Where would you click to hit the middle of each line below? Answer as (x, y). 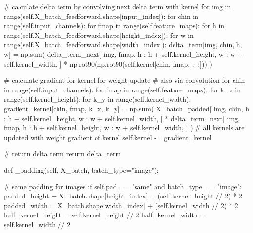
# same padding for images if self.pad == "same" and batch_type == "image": (123, 186)
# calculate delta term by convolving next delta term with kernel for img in (117, 6)
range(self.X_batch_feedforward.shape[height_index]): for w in (99, 35)
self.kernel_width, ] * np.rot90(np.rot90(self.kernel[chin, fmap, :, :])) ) (108, 63)
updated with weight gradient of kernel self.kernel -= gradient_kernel (108, 137)
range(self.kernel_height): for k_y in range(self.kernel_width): (97, 99)
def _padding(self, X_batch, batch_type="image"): (81, 170)
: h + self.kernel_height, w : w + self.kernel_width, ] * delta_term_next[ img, (122, 118)
